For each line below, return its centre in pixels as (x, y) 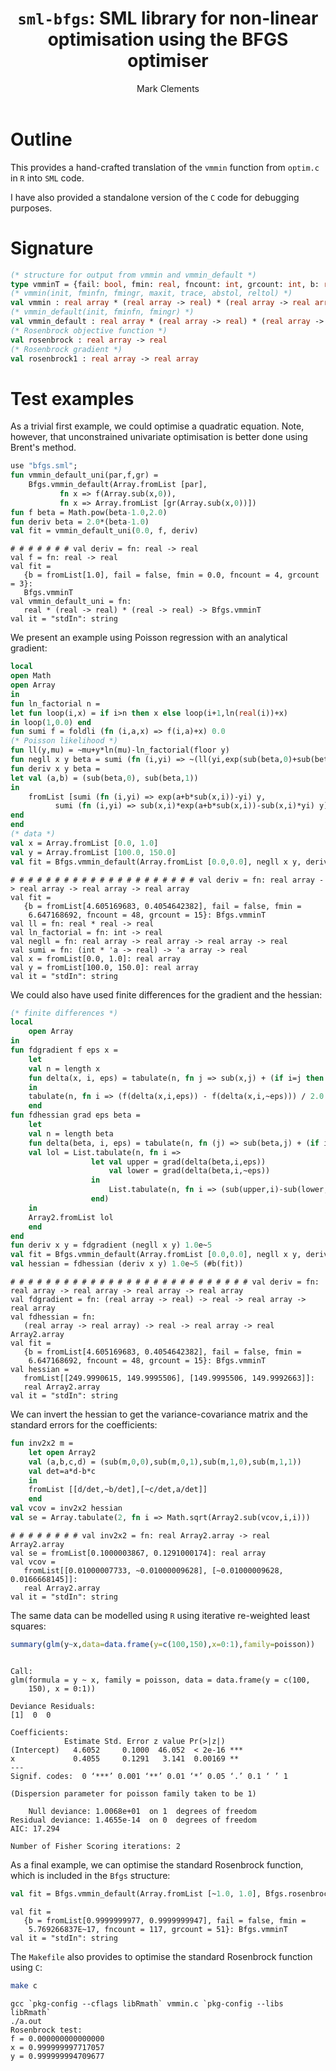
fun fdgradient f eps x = (64, 1050)
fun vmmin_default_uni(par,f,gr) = (84, 475)
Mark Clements (168, 88)
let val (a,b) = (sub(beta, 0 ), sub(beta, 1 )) (104, 778)
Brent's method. (43, 448)
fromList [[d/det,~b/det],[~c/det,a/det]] (118, 1490)
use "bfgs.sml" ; (44, 466)
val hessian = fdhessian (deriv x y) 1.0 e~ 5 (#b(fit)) (127, 1264)
